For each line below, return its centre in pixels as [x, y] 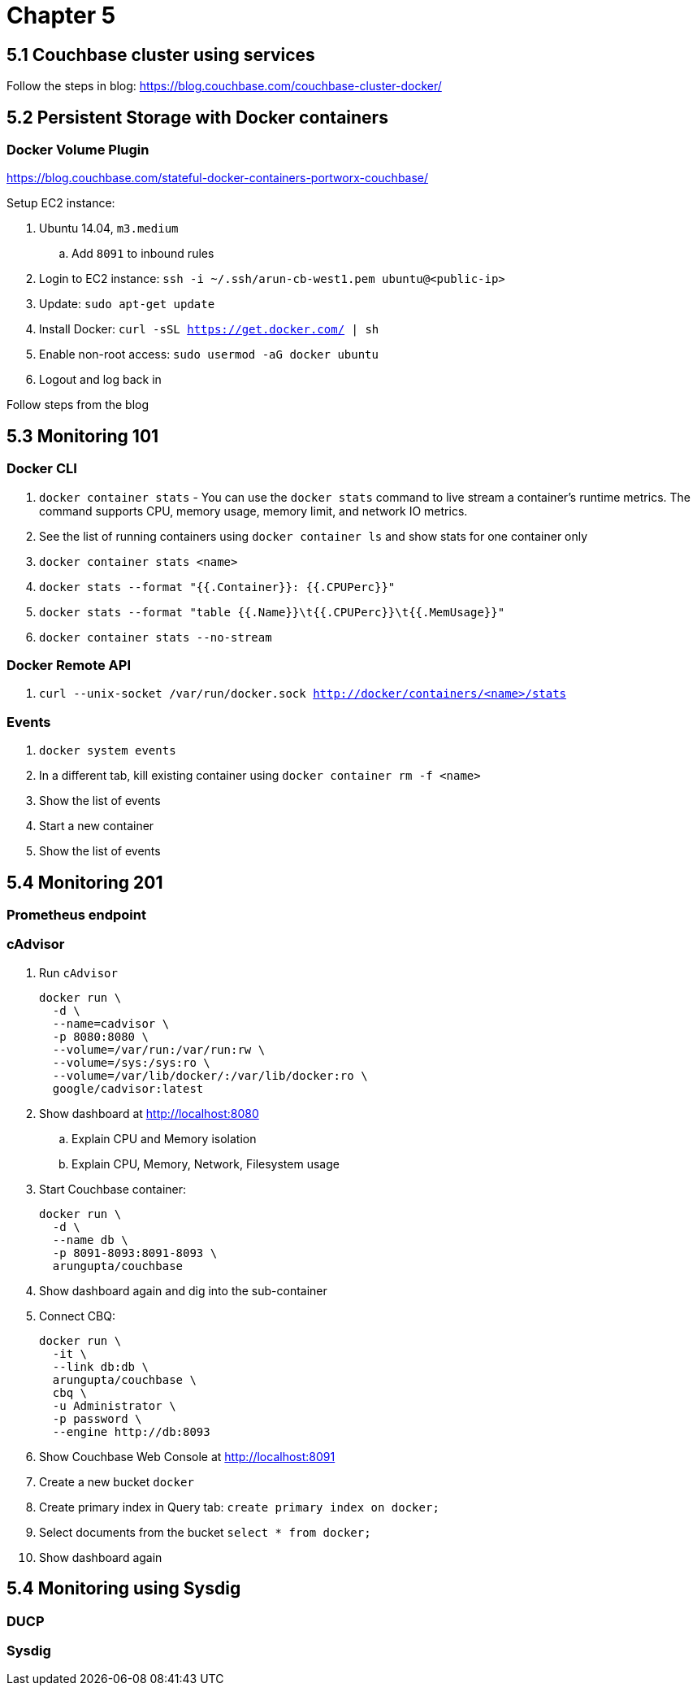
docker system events [108, 751]
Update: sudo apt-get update [127, 304]
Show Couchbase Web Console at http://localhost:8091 [187, 1456]
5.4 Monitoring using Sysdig [124, 1589]
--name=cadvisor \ [111, 1023]
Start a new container [97, 826]
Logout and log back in [100, 380]
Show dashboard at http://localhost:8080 [149, 1113]
